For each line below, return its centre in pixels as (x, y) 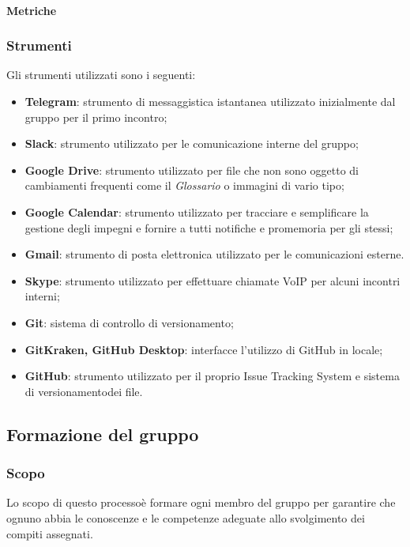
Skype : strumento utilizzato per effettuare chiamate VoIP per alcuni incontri (213, 280)
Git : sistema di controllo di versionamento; (129, 322)
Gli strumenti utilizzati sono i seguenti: (101, 75)
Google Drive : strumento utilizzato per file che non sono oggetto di (192, 170)
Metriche (32, 10)
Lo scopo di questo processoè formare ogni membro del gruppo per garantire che (201, 502)
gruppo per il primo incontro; (96, 117)
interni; (42, 296)
